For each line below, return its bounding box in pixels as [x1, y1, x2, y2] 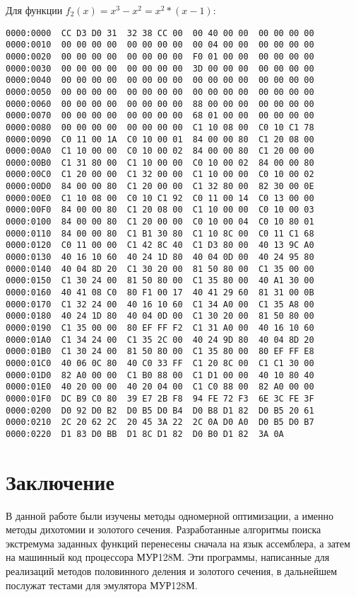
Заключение [6, 467, 114, 496]
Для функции [6, 3, 63, 17]
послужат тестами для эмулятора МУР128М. [6, 577, 198, 592]
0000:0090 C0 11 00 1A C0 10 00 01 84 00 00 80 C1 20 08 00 [6, 134, 314, 144]
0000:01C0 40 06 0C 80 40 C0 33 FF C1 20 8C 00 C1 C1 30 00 [6, 358, 314, 368]
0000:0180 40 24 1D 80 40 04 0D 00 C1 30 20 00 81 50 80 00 [6, 311, 314, 322]
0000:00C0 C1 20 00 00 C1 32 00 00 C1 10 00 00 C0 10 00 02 [6, 169, 314, 180]
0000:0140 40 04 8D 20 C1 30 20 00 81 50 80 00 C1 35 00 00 [6, 263, 314, 274]
